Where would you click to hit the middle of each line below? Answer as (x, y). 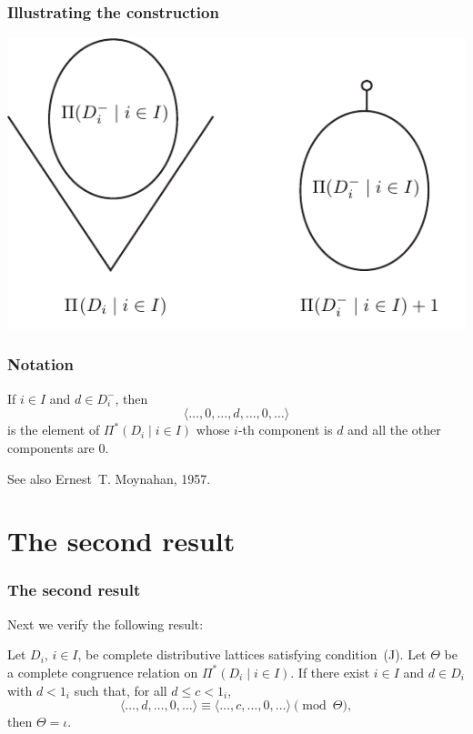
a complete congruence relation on (103, 672)
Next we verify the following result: (106, 623)
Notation (40, 364)
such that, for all (121, 690)
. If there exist (330, 672)
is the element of (54, 430)
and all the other (394, 430)
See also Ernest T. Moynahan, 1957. (109, 478)
